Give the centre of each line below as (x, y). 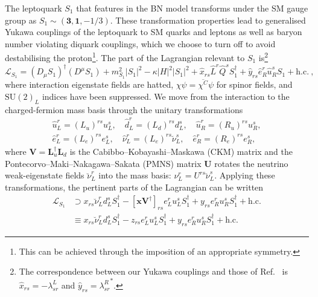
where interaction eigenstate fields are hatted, (89, 84)
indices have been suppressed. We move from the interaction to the (166, 96)
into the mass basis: (135, 175)
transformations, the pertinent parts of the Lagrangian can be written (134, 187)
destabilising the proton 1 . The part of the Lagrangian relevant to (125, 57)
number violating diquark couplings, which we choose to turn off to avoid (140, 43)
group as (21, 20)
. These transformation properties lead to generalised (208, 20)
